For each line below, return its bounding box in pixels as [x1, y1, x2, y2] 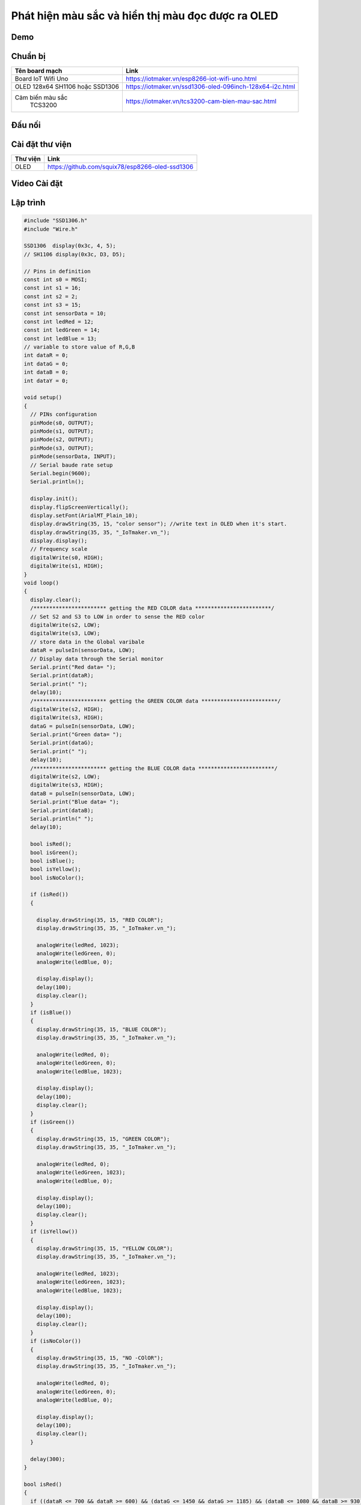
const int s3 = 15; [23, 302, 81, 308]
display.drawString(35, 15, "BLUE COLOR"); [36, 1026, 167, 1032]
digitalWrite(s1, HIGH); [30, 563, 103, 569]
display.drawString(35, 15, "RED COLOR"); [36, 916, 164, 923]
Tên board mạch [14, 67, 63, 75]
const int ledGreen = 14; [23, 327, 100, 334]
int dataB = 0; [23, 369, 69, 376]
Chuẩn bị [11, 51, 46, 61]
